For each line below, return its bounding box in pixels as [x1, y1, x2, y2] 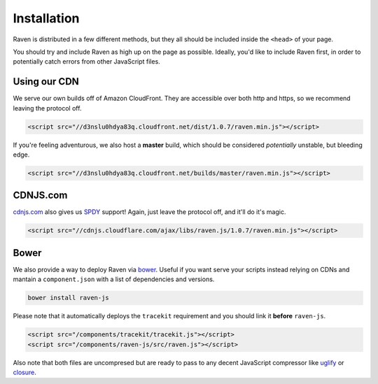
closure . [13, 368, 36, 377]
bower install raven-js [27, 294, 110, 302]
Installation [13, 10, 80, 26]
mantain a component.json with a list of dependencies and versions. [13, 275, 215, 283]
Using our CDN [13, 76, 80, 87]
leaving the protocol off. [13, 104, 82, 112]
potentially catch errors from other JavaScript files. [13, 57, 160, 66]
